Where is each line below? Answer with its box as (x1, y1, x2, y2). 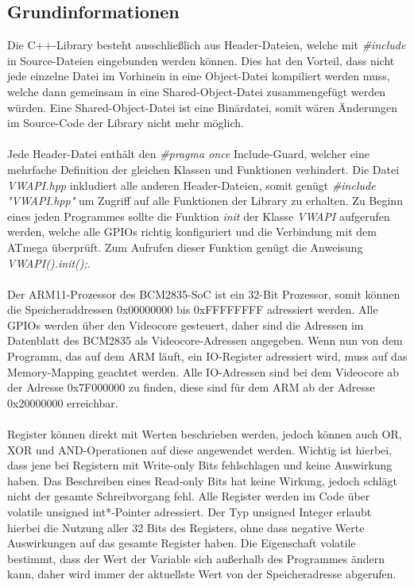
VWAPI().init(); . (7, 254, 91, 271)
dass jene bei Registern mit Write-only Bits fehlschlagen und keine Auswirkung (7, 457, 393, 473)
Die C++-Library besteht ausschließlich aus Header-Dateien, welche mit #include (7, 37, 406, 53)
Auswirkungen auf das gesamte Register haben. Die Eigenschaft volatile (7, 535, 356, 551)
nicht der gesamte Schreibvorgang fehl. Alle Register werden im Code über (7, 488, 370, 504)
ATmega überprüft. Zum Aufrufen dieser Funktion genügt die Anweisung (7, 238, 363, 255)
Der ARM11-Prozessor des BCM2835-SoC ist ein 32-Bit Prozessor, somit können (7, 285, 400, 302)
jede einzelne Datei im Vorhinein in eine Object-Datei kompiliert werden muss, (7, 68, 390, 84)
